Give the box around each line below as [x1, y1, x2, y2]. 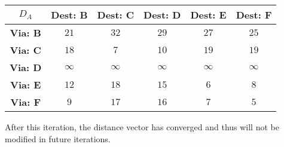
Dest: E [190, 8, 227, 22]
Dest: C [97, 8, 135, 22]
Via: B [10, 26, 41, 39]
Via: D [10, 60, 42, 74]
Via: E [10, 78, 41, 91]
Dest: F [236, 8, 272, 22]
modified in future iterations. [5, 132, 111, 145]
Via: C [10, 43, 41, 57]
